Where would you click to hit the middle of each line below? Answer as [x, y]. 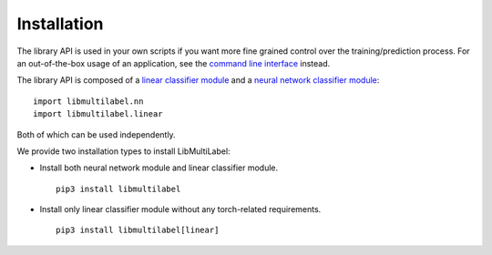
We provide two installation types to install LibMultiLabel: [124, 151]
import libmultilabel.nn [88, 101]
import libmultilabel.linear [98, 114]
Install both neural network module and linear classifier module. [159, 168]
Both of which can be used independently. [97, 134]
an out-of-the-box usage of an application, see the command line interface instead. [174, 63]
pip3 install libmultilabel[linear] [138, 230]
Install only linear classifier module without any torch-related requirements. [180, 209]
